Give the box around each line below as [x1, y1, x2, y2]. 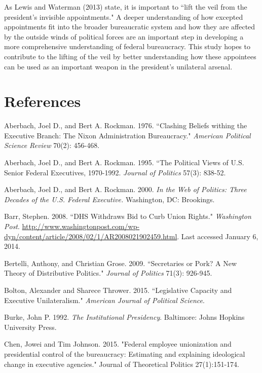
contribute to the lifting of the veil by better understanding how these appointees [4, 51, 256, 61]
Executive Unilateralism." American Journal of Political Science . [4, 294, 205, 305]
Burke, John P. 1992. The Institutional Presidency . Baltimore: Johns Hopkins [4, 312, 245, 322]
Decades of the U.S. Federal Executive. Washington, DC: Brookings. [4, 194, 215, 204]
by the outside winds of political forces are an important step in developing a [4, 31, 244, 42]
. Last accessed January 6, [177, 231, 258, 241]
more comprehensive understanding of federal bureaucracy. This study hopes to [4, 41, 250, 52]
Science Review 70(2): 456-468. [4, 140, 100, 151]
